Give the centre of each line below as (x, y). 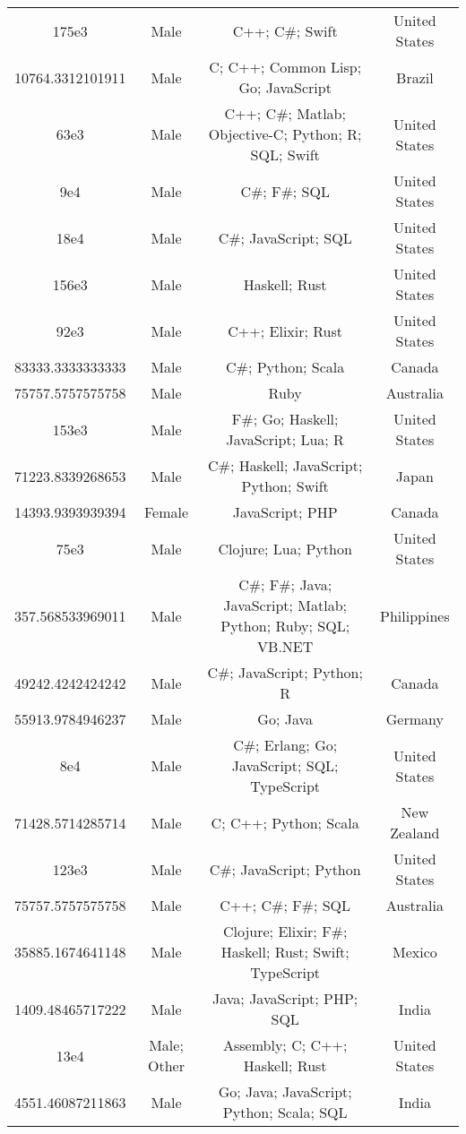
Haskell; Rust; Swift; (285, 952)
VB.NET (285, 646)
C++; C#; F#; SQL (285, 905)
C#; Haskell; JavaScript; (285, 465)
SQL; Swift (285, 155)
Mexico (414, 952)
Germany (414, 719)
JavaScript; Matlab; (285, 605)
